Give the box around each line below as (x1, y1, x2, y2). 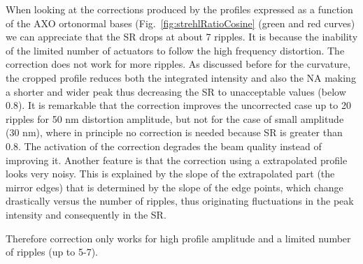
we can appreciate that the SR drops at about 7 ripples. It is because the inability (6, 29, 358, 44)
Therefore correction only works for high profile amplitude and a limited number (6, 230, 351, 245)
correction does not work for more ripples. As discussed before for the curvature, (6, 57, 350, 71)
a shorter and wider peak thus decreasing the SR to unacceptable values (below (6, 84, 346, 98)
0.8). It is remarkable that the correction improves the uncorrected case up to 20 (6, 98, 351, 112)
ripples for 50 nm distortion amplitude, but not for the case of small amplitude (6, 111, 344, 126)
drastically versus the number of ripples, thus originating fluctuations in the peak (6, 193, 354, 208)
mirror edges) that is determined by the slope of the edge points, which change (6, 179, 343, 194)
